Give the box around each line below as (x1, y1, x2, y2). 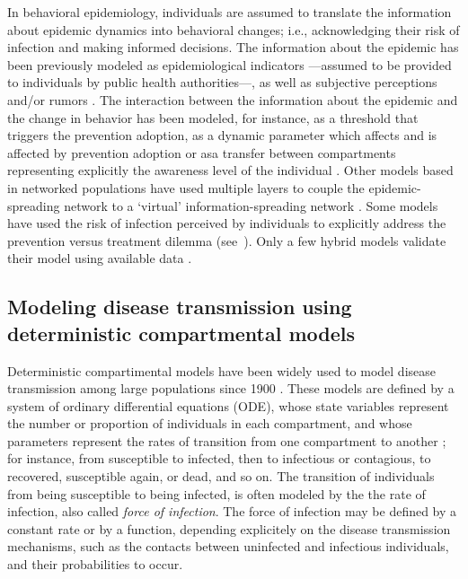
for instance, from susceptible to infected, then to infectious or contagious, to (7, 449, 431, 468)
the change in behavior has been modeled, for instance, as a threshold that (7, 108, 419, 127)
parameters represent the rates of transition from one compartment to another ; (7, 431, 446, 450)
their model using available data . (7, 249, 192, 268)
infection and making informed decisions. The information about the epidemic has (7, 38, 459, 57)
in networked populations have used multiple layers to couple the (7, 178, 365, 197)
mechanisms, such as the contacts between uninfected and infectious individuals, (7, 537, 449, 556)
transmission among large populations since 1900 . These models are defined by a (7, 379, 455, 398)
